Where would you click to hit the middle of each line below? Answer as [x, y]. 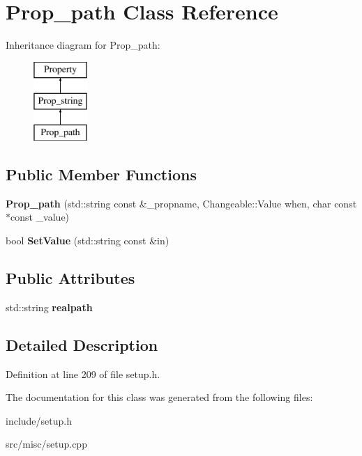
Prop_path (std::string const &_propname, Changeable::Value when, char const [181, 203]
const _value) [40, 217]
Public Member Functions [101, 174]
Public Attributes [70, 278]
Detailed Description [82, 344]
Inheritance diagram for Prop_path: [83, 45]
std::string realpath [49, 307]
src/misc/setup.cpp [46, 444]
